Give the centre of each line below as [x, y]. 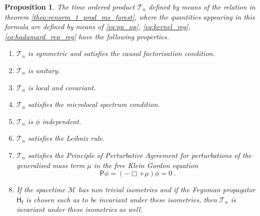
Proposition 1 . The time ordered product [70, 7]
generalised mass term [50, 165]
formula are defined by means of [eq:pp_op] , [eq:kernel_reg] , [97, 26]
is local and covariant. [62, 87]
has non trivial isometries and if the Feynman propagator [167, 190]
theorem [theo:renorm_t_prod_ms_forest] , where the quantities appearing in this [130, 16]
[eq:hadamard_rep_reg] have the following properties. [87, 36]
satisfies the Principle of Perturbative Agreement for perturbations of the [140, 155]
